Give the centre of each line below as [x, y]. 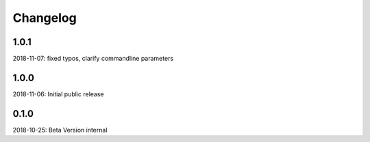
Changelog [45, 18]
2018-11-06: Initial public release [58, 94]
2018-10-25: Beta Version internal [60, 130]
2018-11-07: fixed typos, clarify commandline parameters [93, 59]
